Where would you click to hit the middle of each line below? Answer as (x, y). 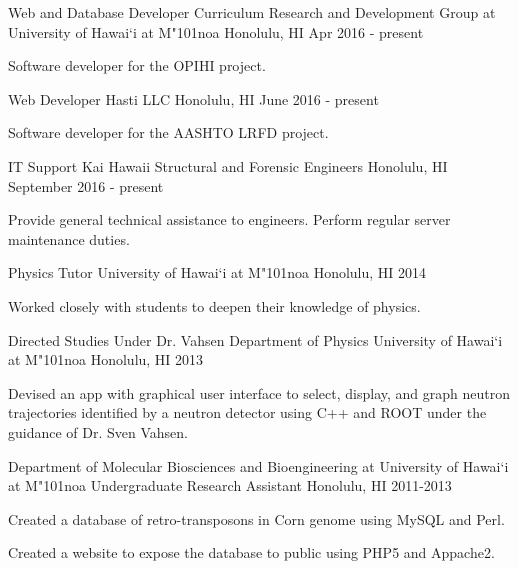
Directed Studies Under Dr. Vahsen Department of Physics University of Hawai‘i (255, 339)
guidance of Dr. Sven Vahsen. (98, 431)
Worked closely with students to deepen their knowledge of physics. (214, 305)
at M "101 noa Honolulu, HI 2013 (106, 359)
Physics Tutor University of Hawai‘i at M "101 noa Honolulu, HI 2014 (217, 272)
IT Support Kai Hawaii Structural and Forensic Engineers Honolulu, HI (228, 165)
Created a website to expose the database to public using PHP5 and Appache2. (251, 552)
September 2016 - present (86, 185)
